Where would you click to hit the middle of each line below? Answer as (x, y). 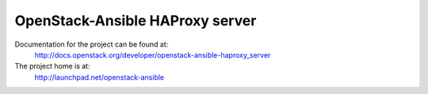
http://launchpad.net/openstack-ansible (99, 77)
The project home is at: (52, 66)
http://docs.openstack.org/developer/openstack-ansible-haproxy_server (153, 55)
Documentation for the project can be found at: (92, 44)
